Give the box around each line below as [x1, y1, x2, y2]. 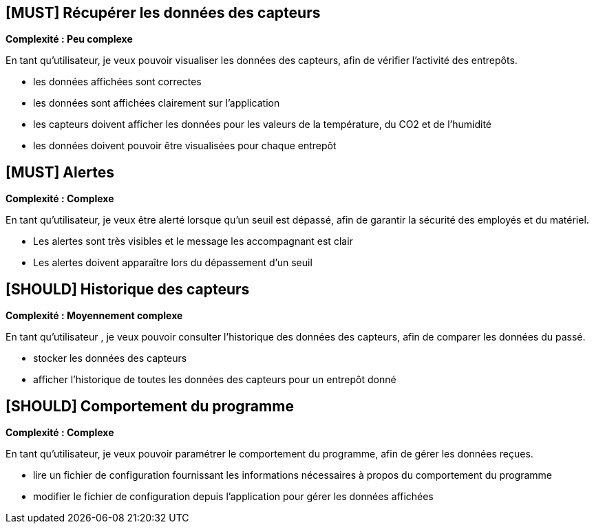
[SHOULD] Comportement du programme [6, 397, 294, 415]
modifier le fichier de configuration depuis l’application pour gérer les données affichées [33, 490, 434, 502]
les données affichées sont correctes [33, 76, 202, 88]
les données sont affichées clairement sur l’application [33, 97, 280, 109]
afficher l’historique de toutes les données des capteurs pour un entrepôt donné [33, 374, 396, 386]
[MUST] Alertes [6, 163, 114, 181]
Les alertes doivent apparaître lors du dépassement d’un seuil [33, 257, 312, 269]
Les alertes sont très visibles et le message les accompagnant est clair [33, 235, 353, 248]
